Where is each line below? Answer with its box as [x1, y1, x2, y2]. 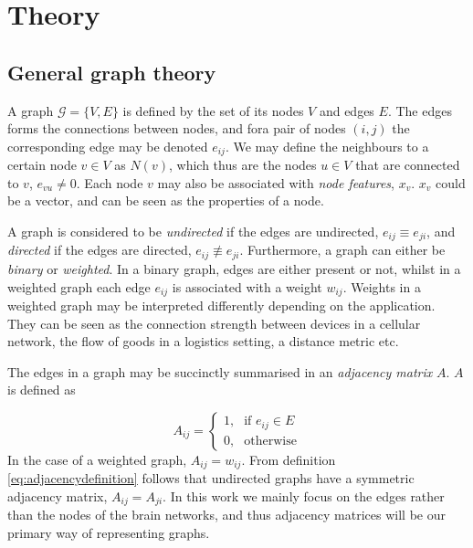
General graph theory [7, 58, 216, 86]
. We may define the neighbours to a [225, 136, 429, 155]
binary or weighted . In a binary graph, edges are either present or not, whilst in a [7, 258, 461, 278]
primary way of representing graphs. [7, 523, 210, 543]
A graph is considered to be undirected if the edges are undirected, [7, 222, 379, 240]
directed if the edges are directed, [7, 240, 192, 259]
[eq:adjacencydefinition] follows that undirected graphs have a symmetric [7, 469, 415, 488]
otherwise [244, 434, 297, 448]
